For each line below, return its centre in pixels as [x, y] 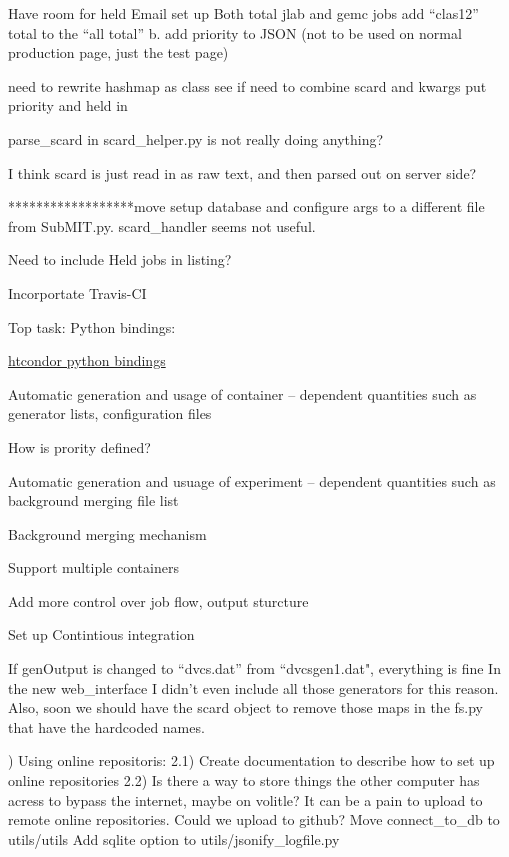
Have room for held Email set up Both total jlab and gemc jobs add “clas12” [243, 13]
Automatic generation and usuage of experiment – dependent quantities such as [252, 480]
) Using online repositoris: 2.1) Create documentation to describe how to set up [251, 760]
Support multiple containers [93, 567]
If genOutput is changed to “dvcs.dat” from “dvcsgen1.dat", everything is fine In [254, 668]
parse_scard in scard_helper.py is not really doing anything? [196, 138]
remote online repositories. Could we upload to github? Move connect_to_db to [254, 819]
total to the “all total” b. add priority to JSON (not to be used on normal [235, 32]
